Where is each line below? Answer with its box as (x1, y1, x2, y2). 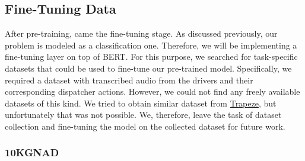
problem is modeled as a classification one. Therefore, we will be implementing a (5, 38, 297, 51)
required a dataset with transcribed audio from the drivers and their (5, 73, 253, 86)
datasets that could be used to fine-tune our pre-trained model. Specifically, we (5, 62, 292, 74)
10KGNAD (5, 145, 59, 160)
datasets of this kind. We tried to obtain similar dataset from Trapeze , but (5, 96, 277, 109)
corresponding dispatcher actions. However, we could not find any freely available (5, 85, 300, 98)
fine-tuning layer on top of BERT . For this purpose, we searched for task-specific (5, 50, 298, 63)
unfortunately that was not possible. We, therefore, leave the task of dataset (5, 108, 282, 121)
